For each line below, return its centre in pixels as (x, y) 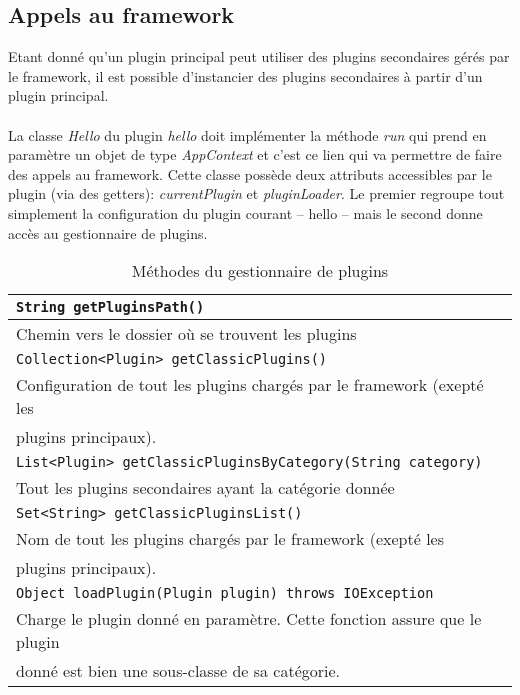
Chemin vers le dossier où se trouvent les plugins (186, 334)
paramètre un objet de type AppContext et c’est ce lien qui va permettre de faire (255, 154)
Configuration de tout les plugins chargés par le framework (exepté (250, 385)
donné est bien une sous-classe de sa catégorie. (178, 671)
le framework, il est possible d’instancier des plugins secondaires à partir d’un (245, 75)
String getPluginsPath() (110, 307)
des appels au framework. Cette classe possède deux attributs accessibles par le (250, 173)
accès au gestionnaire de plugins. (108, 232)
